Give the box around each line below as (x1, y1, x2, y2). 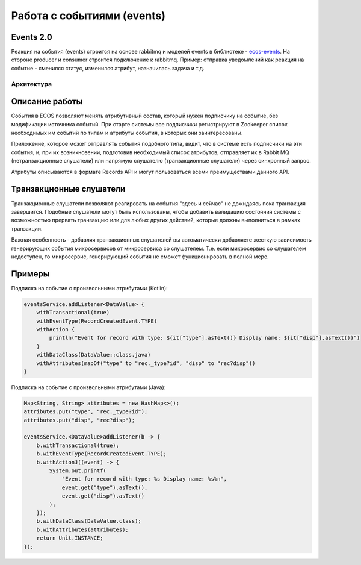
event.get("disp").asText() (61, 493, 144, 499)
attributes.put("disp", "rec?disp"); (23, 416, 135, 423)
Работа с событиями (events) (11, 9, 165, 22)
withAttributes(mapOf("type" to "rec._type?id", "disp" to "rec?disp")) (36, 360, 256, 367)
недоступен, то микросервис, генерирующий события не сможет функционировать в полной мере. (11, 253, 269, 260)
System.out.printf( (49, 467, 106, 474)
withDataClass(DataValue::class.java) (36, 351, 151, 358)
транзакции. (11, 225, 43, 232)
